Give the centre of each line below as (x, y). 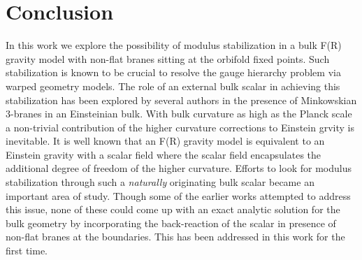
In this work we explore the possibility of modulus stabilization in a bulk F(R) (174, 45)
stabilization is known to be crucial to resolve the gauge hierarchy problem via (173, 72)
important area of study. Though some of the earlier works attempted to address (178, 195)
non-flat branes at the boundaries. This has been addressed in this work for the (175, 237)
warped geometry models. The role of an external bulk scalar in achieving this (173, 86)
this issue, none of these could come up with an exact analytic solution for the (173, 209)
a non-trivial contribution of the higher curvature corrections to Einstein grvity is (180, 127)
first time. (27, 251)
